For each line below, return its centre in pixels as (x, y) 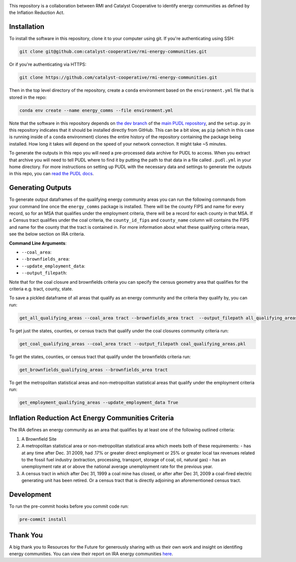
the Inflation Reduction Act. (37, 13)
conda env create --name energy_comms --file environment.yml (96, 110)
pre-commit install (43, 520)
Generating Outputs (40, 188)
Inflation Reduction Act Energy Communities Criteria (92, 418)
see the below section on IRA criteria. (47, 234)
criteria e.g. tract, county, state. (41, 289)
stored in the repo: (28, 97)
